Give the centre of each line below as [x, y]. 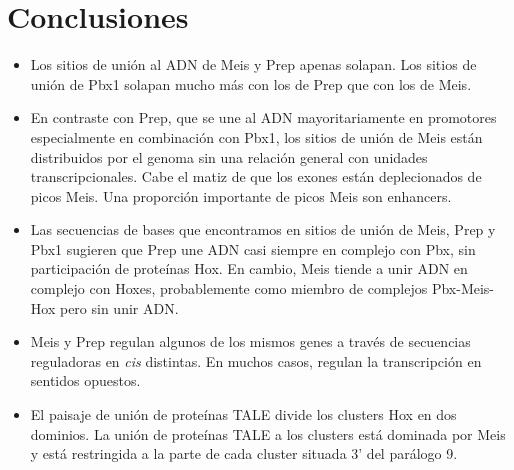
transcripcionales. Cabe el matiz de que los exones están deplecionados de [256, 176]
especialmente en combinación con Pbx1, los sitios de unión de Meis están [256, 136]
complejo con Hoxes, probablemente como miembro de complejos [229, 288]
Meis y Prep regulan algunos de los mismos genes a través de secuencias [250, 341]
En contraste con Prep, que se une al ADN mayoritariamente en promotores [263, 117]
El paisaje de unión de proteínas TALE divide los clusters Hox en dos [243, 414]
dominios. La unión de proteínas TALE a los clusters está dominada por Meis [268, 433]
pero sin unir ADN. [119, 307]
